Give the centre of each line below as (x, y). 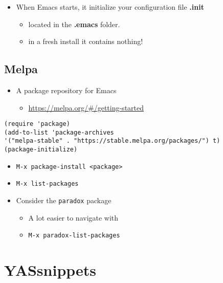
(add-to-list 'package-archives (59, 132)
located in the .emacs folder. (74, 24)
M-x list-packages (47, 184)
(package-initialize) (41, 150)
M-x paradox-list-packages (74, 236)
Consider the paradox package (64, 200)
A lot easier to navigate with (73, 217)
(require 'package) (37, 124)
